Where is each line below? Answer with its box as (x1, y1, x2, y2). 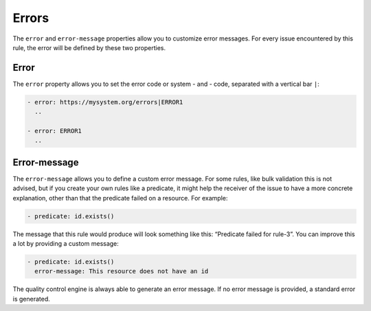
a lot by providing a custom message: (12, 240, 120, 248)
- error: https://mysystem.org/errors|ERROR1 (27, 98, 183, 106)
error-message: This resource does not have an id (34, 268, 209, 275)
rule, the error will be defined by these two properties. (12, 43, 166, 51)
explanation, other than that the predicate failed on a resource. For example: (12, 194, 228, 202)
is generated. (12, 295, 51, 303)
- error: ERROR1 (27, 127, 82, 135)
